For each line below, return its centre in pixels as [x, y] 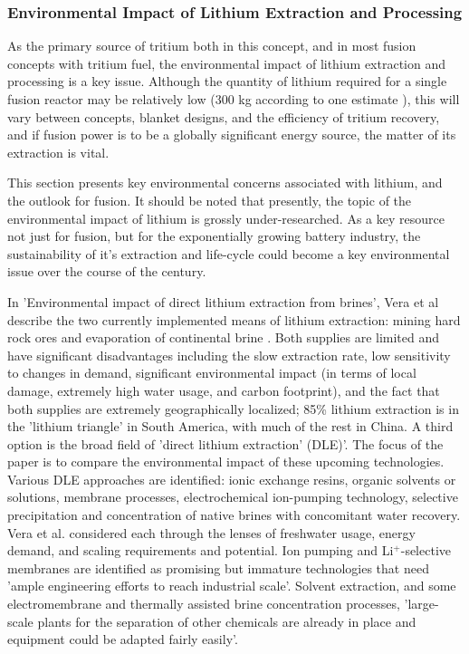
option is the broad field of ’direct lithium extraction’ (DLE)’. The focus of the [225, 443]
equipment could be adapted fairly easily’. [123, 639]
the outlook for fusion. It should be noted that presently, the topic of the [210, 200]
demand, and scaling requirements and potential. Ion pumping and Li [201, 550]
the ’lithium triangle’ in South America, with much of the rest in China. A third [230, 426]
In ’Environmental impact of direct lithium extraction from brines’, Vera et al [223, 301]
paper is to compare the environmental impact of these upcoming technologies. [226, 462]
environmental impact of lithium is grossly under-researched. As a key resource [226, 218]
